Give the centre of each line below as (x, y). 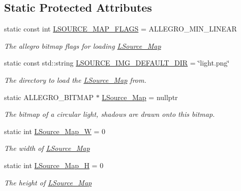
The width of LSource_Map (47, 148)
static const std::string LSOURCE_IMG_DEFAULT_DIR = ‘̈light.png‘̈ (117, 63)
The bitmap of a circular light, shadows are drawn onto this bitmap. (110, 114)
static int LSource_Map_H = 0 (54, 165)
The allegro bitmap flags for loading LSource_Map (83, 45)
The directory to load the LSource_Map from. (75, 79)
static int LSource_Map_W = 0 (55, 131)
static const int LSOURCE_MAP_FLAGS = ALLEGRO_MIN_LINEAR (120, 29)
